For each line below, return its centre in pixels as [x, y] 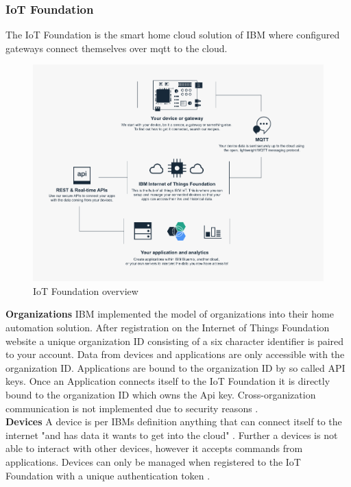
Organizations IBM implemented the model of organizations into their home [170, 314]
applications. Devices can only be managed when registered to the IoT [153, 461]
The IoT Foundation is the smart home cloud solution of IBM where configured [173, 35]
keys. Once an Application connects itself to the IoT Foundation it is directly [168, 381]
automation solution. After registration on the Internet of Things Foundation [168, 327]
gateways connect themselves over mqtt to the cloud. [117, 48]
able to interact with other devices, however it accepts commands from [154, 448]
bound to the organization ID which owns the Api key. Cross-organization [161, 394]
